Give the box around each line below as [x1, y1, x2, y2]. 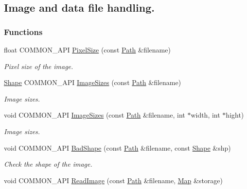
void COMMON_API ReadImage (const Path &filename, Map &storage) [4, 175, 223, 185]
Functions [4, 25, 43, 37]
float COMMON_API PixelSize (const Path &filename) [4, 45, 171, 54]
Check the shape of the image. [4, 159, 92, 169]
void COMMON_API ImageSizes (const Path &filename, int [4, 110, 185, 120]
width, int [191, 110, 220, 120]
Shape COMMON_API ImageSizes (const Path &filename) [4, 77, 181, 87]
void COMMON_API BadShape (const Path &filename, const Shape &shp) [4, 142, 231, 153]
